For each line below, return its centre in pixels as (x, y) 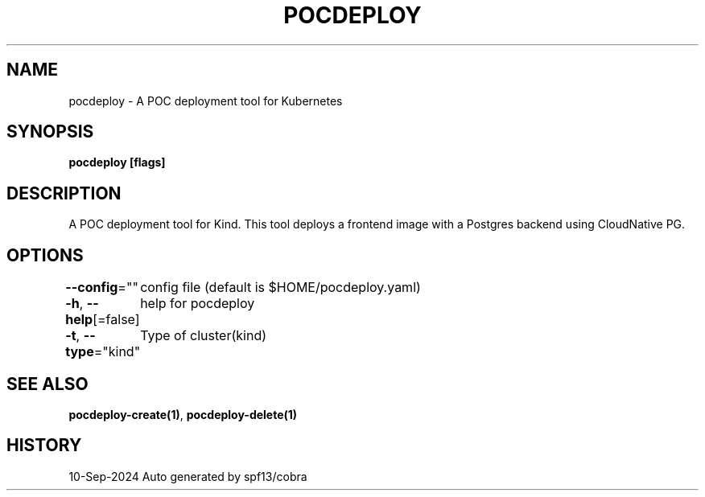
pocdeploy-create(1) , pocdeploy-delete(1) (183, 414)
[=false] (116, 320)
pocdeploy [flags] (117, 162)
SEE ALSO (47, 384)
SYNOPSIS (50, 132)
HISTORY (44, 446)
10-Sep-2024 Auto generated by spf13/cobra (188, 476)
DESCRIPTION (64, 193)
